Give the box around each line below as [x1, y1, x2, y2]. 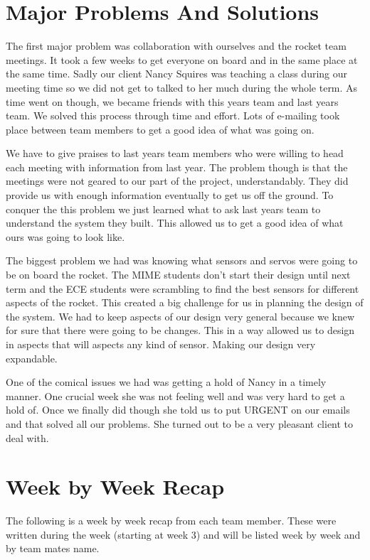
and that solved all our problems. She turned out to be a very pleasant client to [6, 416, 354, 431]
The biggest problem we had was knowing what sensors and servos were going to [6, 253, 358, 268]
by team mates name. [6, 541, 100, 556]
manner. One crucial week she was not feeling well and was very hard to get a [6, 388, 345, 403]
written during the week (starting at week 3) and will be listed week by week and [6, 527, 361, 542]
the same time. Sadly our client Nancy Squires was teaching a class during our [6, 66, 348, 81]
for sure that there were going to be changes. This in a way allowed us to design [6, 323, 355, 338]
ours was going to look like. [6, 229, 125, 244]
